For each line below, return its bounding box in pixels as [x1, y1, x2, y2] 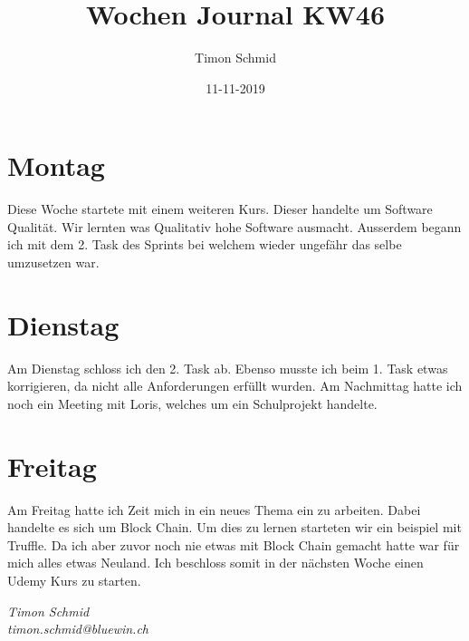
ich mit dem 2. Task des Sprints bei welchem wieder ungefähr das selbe [7, 235, 402, 254]
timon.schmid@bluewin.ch [7, 619, 149, 638]
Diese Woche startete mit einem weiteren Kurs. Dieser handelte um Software [7, 199, 433, 219]
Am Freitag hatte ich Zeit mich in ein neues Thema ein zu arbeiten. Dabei [7, 500, 421, 519]
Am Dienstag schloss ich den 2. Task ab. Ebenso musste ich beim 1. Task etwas [7, 358, 448, 377]
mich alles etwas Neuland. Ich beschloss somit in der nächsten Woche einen [7, 553, 424, 572]
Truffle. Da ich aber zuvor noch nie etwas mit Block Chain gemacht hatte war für [7, 535, 460, 554]
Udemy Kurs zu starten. [7, 571, 141, 590]
